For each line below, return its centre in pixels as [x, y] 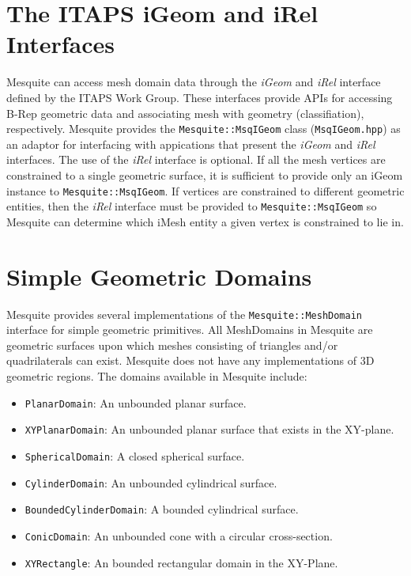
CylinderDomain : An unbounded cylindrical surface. [151, 482]
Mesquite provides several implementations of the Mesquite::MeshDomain [184, 314]
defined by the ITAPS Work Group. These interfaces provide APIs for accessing [200, 97]
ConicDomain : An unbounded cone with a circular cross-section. [179, 535]
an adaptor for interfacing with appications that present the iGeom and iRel [191, 144]
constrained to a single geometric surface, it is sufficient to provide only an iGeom [205, 174]
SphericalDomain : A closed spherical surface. [135, 455]
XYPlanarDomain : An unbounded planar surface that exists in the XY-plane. [209, 429]
